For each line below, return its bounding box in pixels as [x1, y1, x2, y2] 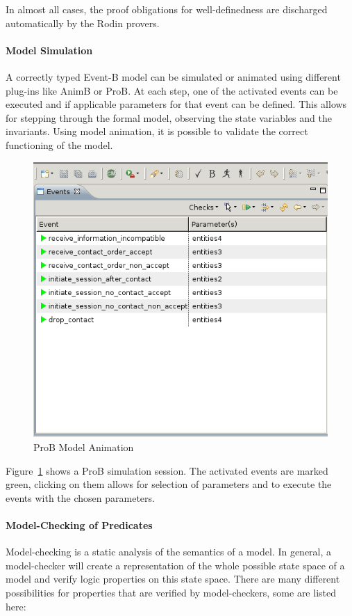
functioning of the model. [6, 137, 113, 152]
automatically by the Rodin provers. [6, 15, 160, 30]
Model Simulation [6, 42, 93, 57]
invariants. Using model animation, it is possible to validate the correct [6, 124, 308, 139]
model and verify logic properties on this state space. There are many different [6, 571, 340, 586]
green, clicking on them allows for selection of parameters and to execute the [6, 477, 332, 491]
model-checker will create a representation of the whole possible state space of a [6, 558, 345, 572]
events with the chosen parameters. [6, 490, 155, 505]
